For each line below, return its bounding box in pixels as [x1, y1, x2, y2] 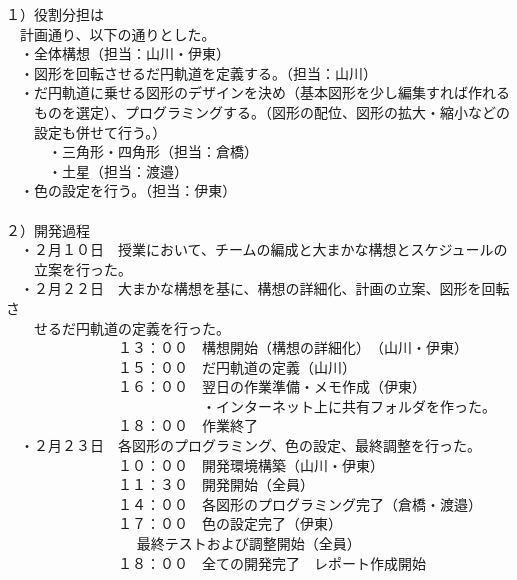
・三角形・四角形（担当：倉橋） [47, 141, 258, 162]
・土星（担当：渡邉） [47, 160, 188, 181]
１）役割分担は [6, 4, 104, 24]
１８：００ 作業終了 [117, 415, 258, 436]
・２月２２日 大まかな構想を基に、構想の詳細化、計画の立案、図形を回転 [19, 278, 510, 299]
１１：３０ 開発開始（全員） [117, 474, 314, 495]
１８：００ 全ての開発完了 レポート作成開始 [117, 552, 426, 573]
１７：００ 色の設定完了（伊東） [117, 513, 342, 534]
